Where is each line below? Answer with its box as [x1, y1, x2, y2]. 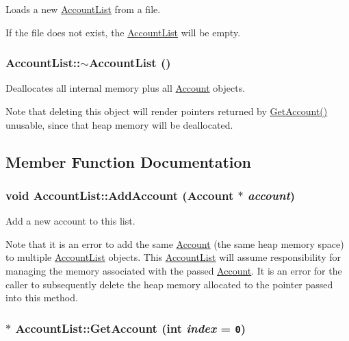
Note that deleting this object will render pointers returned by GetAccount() [5, 104, 328, 118]
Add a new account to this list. [5, 214, 135, 228]
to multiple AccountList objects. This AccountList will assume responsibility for [5, 250, 341, 264]
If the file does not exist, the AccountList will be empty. [5, 25, 241, 39]
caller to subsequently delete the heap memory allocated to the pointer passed [5, 277, 333, 291]
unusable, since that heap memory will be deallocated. [5, 117, 233, 131]
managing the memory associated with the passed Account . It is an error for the [5, 263, 342, 277]
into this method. [5, 290, 78, 305]
